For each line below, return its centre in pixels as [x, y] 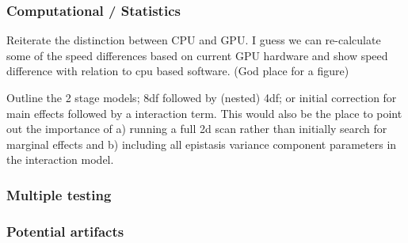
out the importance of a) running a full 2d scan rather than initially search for [197, 129]
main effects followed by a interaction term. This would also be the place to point [204, 113]
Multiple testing [59, 194]
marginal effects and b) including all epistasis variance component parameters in [202, 144]
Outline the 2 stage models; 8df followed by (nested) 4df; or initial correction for [202, 97]
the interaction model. [60, 159]
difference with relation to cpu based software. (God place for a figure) [178, 71]
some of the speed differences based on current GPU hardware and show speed [197, 55]
